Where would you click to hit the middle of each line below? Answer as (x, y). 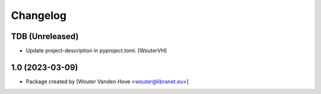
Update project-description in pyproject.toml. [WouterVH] (96, 51)
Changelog (39, 15)
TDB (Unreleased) (45, 36)
